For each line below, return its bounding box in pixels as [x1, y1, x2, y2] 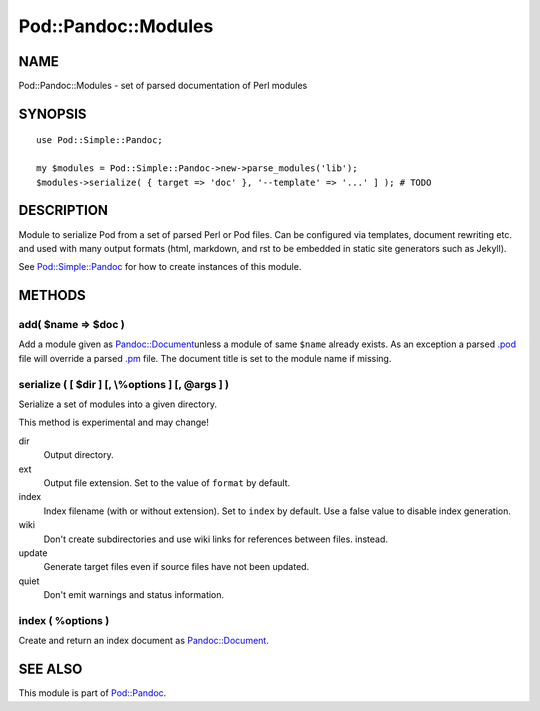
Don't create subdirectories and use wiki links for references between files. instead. [43, 533, 389, 545]
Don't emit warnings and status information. [43, 589, 225, 601]
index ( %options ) [18, 613, 110, 627]
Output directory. [43, 449, 114, 461]
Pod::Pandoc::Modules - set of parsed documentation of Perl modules [18, 80, 308, 92]
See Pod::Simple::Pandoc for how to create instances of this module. [18, 261, 302, 273]
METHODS [18, 287, 87, 304]
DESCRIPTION [18, 202, 109, 219]
